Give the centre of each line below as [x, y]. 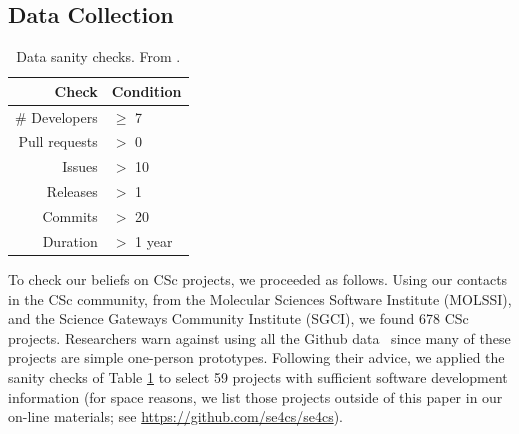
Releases [72, 191]
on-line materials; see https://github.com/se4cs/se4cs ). [175, 416]
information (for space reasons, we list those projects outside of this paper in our [255, 396]
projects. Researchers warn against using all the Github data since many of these [259, 337]
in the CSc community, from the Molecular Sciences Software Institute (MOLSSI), [260, 298]
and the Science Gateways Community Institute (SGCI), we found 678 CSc [238, 318]
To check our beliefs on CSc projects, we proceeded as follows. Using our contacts [258, 278]
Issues [80, 166]
